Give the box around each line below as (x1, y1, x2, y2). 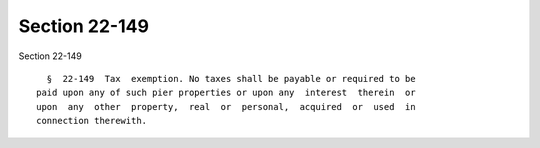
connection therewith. (36, 115, 148, 127)
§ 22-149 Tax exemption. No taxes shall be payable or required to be (46, 73, 416, 84)
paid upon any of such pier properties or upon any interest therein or (36, 87, 416, 99)
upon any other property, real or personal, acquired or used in (36, 101, 416, 112)
